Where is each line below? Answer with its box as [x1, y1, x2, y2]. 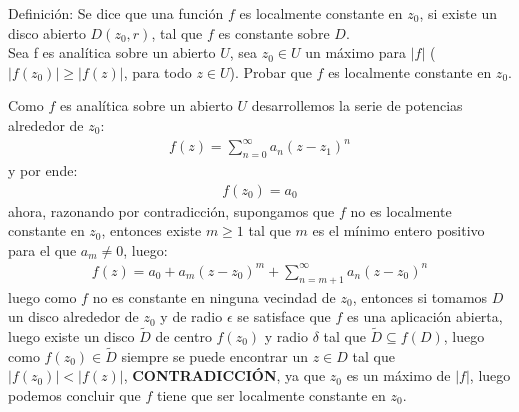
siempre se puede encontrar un [121, 345, 308, 366]
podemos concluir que [8, 385, 141, 406]
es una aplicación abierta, [347, 306, 503, 327]
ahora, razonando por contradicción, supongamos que [8, 200, 335, 221]
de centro [155, 326, 212, 347]
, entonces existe [101, 220, 202, 241]
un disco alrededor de [8, 306, 139, 327]
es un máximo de [346, 365, 451, 386]
